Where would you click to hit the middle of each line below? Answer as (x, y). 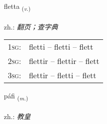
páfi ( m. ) (16, 96)
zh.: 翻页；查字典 (31, 26)
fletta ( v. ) (17, 7)
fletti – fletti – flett (61, 47)
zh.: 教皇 (17, 116)
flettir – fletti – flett (63, 75)
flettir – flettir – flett (64, 61)
